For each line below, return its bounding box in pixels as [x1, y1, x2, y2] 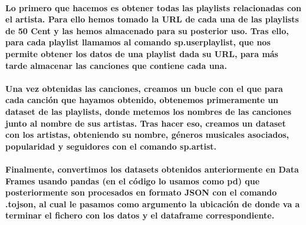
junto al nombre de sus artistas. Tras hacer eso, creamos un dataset [5, 117, 286, 129]
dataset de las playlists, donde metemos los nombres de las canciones [5, 105, 292, 117]
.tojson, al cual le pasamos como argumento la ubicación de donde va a [5, 197, 300, 210]
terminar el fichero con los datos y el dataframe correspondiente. [5, 209, 275, 221]
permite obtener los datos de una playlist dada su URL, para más [5, 47, 278, 59]
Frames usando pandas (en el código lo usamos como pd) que [5, 174, 260, 187]
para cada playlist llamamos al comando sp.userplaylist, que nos [5, 36, 271, 48]
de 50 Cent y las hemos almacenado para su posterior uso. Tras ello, [5, 24, 289, 37]
